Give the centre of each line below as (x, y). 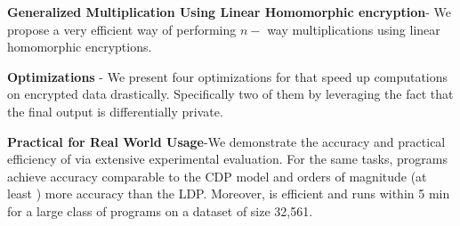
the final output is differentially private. (115, 111)
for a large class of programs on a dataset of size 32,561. (160, 210)
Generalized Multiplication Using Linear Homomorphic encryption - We (229, 12)
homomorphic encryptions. (80, 47)
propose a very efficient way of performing (122, 29)
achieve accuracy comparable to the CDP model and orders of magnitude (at (217, 176)
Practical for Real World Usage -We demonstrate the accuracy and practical (226, 141)
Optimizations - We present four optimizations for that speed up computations (228, 76)
